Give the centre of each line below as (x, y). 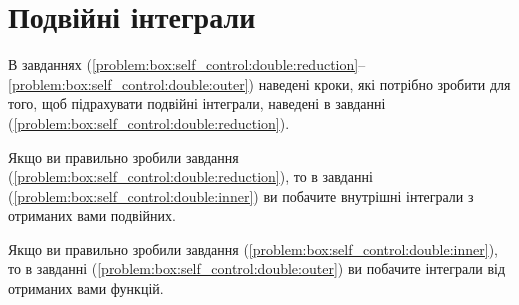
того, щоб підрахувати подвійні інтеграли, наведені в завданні (197, 103)
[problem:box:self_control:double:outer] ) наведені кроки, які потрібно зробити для (259, 83)
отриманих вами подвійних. (92, 215)
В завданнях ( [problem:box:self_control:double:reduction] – (187, 64)
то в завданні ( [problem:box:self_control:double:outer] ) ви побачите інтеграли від (257, 268)
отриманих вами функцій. (86, 288)
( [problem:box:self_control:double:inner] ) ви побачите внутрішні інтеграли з (241, 195)
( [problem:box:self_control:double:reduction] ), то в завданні (190, 176)
